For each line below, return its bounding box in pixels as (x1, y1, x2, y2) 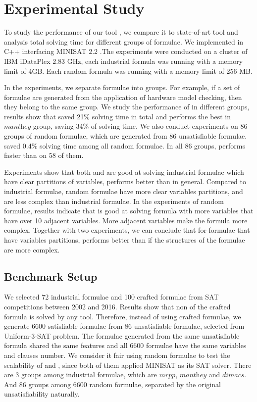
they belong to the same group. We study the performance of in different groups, (4, 101, 250, 112)
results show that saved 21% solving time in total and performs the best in (4, 111, 231, 121)
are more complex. (4, 244, 60, 254)
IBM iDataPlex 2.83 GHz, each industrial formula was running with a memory (4, 55, 243, 66)
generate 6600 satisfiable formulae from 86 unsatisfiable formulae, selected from (4, 321, 245, 331)
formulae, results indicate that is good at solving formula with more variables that (4, 205, 254, 216)
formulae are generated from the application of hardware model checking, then (4, 92, 242, 102)
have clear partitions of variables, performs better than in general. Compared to (4, 176, 247, 187)
